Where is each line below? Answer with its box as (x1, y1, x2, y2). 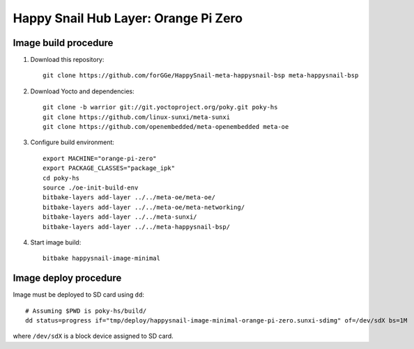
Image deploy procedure (13, 272, 122, 284)
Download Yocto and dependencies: (30, 87, 135, 95)
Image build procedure (13, 37, 114, 49)
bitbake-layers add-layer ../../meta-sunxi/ (43, 213, 198, 221)
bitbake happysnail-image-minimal (43, 254, 160, 263)
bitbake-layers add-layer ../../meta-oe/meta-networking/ (43, 203, 245, 211)
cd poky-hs (43, 174, 80, 182)
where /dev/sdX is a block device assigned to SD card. (13, 332, 174, 341)
